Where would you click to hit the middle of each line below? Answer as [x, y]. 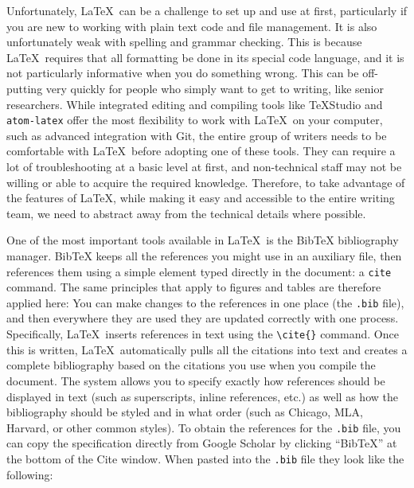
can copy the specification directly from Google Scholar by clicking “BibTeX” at [202, 443]
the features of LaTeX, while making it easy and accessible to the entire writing [201, 198]
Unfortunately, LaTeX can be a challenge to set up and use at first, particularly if [207, 10]
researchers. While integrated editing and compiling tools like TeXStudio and [195, 104]
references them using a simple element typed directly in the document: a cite [199, 271]
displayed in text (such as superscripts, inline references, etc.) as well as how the [202, 396]
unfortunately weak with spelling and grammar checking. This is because [184, 42]
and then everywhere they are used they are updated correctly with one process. [203, 318]
